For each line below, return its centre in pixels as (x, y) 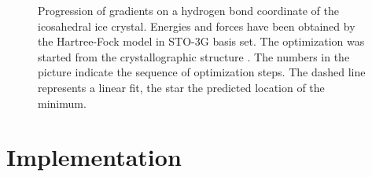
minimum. (62, 103)
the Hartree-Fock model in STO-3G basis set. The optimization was (201, 41)
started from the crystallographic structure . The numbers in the (194, 56)
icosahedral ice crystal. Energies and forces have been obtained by (197, 26)
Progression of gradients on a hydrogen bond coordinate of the (188, 10)
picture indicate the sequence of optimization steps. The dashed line (202, 72)
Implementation (94, 157)
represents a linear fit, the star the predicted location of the (181, 87)
